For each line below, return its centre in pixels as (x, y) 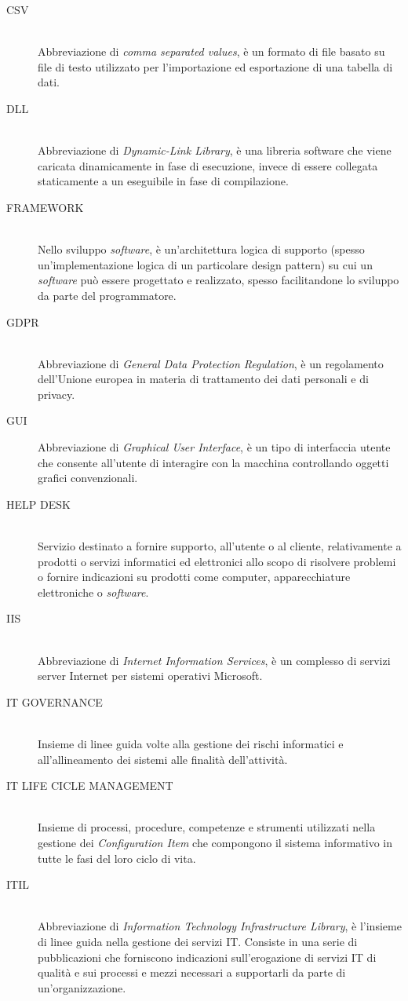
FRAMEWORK (45, 207)
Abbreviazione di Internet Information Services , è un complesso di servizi (214, 660)
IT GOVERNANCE (55, 701)
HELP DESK (38, 504)
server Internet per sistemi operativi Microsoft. (150, 676)
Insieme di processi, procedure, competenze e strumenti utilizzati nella (207, 827)
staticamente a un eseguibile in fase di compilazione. (163, 181)
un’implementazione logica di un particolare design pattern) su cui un (205, 264)
